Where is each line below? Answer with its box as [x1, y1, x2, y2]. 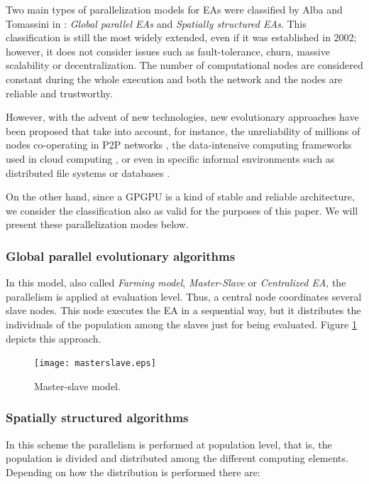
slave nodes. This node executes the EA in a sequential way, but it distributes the [6, 303, 361, 318]
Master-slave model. [34, 378, 121, 393]
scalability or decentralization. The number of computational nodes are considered [6, 58, 363, 72]
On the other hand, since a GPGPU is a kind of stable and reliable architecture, [6, 189, 355, 204]
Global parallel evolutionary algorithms [6, 247, 236, 264]
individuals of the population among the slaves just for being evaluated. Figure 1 [6, 316, 357, 331]
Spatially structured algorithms [6, 409, 189, 426]
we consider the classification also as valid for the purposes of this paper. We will [6, 203, 358, 217]
